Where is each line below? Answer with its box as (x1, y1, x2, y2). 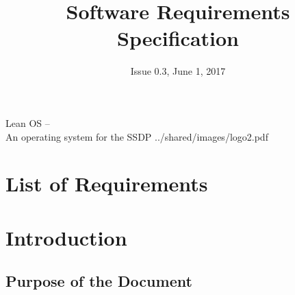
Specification (117, 24, 239, 52)
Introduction (5, 223, 127, 251)
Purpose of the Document (5, 270, 192, 292)
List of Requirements (5, 169, 208, 198)
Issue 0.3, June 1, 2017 (130, 64, 226, 78)
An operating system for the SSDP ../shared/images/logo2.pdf (5, 129, 268, 143)
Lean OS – (5, 115, 50, 130)
